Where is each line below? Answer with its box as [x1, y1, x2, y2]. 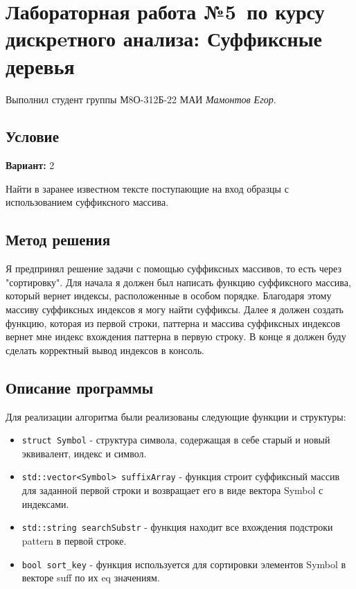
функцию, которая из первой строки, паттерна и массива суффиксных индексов [6, 315, 341, 330]
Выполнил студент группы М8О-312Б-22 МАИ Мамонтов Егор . [6, 91, 276, 106]
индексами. [21, 496, 69, 511]
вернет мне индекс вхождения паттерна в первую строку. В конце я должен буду [6, 329, 346, 344]
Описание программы [6, 376, 154, 398]
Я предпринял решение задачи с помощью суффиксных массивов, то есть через [6, 261, 341, 276]
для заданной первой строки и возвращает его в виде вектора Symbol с [21, 483, 323, 498]
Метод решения [6, 229, 111, 250]
